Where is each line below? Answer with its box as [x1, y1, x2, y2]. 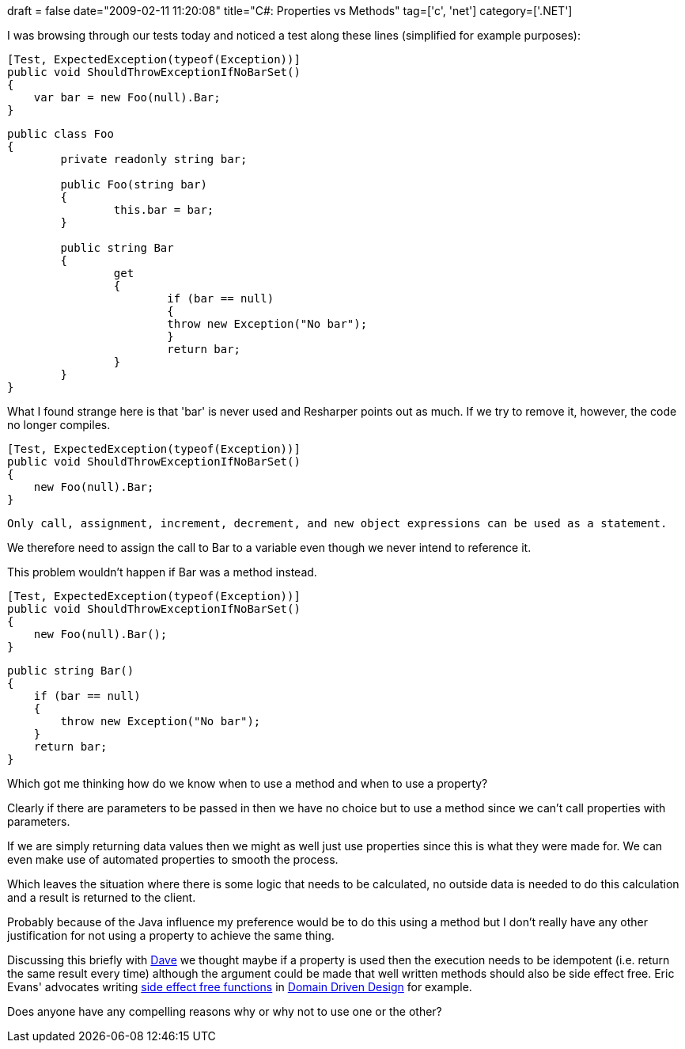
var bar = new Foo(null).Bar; [33, 91, 221, 104]
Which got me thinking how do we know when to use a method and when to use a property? [7, 777, 488, 790]
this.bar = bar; [113, 203, 214, 216]
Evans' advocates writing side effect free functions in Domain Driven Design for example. [7, 980, 472, 994]
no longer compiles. [7, 418, 111, 431]
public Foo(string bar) [60, 178, 207, 191]
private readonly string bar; [60, 153, 248, 165]
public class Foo [7, 127, 114, 140]
